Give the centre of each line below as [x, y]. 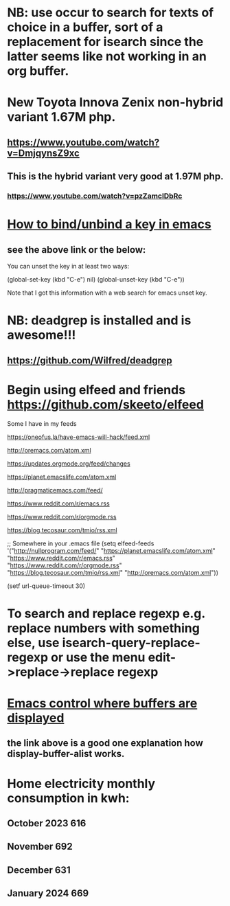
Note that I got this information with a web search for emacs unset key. [107, 293]
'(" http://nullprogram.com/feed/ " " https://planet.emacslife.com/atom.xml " [112, 550]
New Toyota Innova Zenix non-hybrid [115, 103]
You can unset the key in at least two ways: [68, 267]
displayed [36, 717]
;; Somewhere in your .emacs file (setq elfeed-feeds [81, 543]
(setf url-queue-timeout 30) [46, 586]
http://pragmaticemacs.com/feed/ [55, 490]
